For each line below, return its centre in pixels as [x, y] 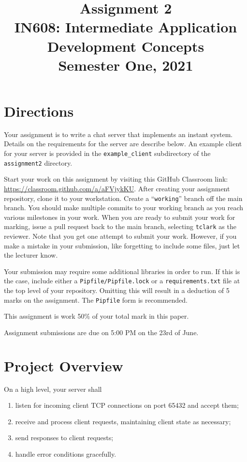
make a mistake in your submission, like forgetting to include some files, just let [122, 245]
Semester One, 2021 [126, 65]
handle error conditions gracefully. [66, 454]
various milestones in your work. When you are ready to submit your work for [120, 217]
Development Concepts [126, 46]
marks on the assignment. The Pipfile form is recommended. [96, 300]
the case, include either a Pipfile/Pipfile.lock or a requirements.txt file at [122, 281]
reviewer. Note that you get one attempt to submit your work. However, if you [120, 236]
